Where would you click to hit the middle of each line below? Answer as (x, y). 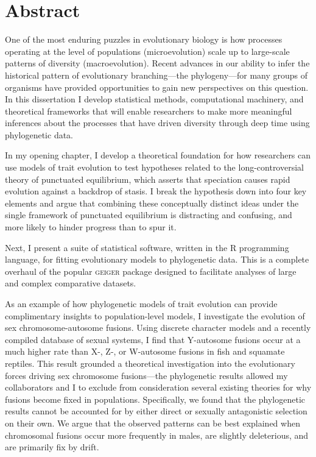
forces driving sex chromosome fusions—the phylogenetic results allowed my (146, 375)
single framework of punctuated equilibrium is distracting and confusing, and (149, 215)
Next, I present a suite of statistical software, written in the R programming (147, 247)
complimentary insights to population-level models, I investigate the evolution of (155, 315)
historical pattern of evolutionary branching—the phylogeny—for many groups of (156, 75)
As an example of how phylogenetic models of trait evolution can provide (141, 303)
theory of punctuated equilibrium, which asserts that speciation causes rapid (148, 179)
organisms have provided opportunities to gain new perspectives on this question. (157, 87)
